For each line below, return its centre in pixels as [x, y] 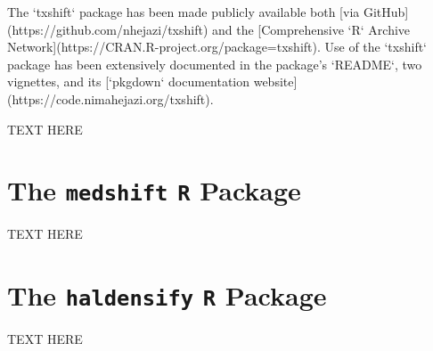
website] [275, 82]
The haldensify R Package [167, 295]
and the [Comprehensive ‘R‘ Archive [311, 29]
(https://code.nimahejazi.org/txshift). [110, 98]
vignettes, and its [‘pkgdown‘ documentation [129, 82]
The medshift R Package [154, 190]
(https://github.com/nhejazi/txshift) [108, 29]
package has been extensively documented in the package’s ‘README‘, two [215, 64]
